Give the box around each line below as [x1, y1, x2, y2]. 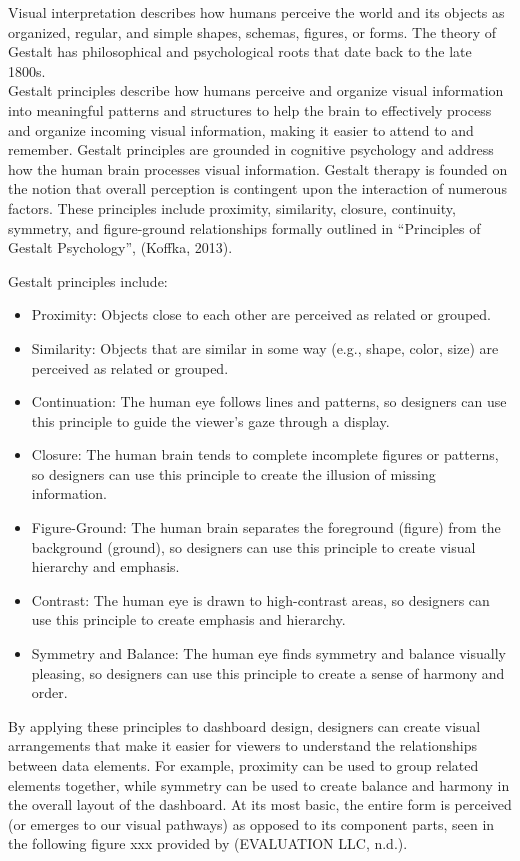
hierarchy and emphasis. [31, 556, 180, 577]
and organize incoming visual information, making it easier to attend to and [8, 119, 474, 140]
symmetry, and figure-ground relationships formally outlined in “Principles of [8, 217, 481, 238]
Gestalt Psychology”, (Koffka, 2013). [8, 237, 233, 258]
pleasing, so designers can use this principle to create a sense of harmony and [31, 662, 505, 683]
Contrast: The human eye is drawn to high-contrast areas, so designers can [31, 589, 490, 610]
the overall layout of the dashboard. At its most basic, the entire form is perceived [8, 794, 512, 815]
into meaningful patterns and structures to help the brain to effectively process [8, 99, 492, 120]
